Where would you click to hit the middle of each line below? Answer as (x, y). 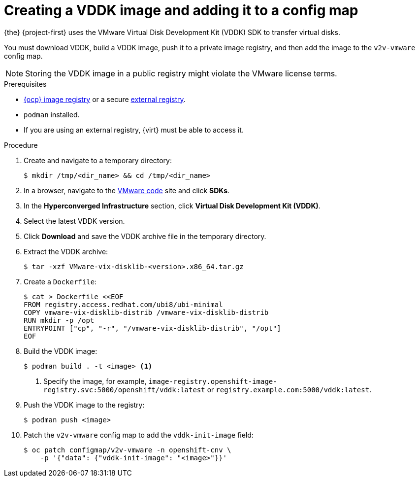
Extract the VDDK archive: (66, 251)
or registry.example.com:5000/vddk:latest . (289, 389)
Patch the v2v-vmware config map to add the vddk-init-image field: (139, 435)
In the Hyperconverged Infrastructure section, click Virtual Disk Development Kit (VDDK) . (172, 206)
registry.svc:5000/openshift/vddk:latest (124, 390)
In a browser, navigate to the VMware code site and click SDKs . (127, 190)
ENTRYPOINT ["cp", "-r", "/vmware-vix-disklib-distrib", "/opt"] (152, 328)
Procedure (21, 145)
